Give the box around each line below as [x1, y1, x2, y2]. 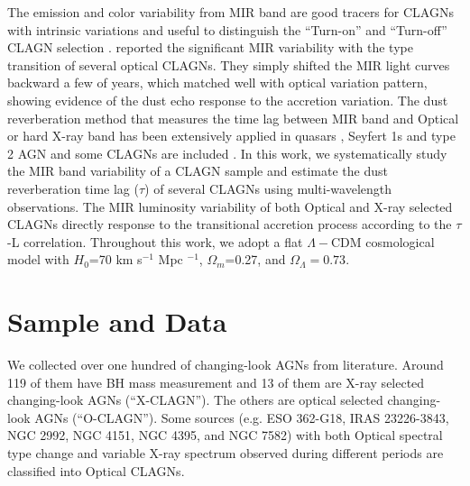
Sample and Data [7, 303, 227, 340]
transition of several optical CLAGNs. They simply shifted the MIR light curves [7, 55, 450, 74]
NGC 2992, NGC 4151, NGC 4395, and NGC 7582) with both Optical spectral [7, 426, 443, 445]
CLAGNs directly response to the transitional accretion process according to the [7, 215, 452, 234]
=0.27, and [225, 250, 286, 269]
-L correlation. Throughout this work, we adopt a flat [7, 232, 303, 251]
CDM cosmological [331, 232, 435, 251]
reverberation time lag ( [7, 179, 139, 197]
